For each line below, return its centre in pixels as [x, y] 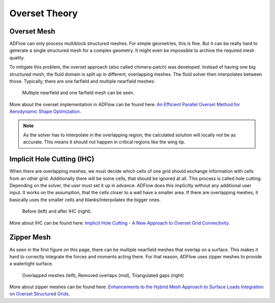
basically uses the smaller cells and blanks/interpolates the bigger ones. [85, 200]
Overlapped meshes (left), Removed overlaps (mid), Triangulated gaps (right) [103, 275]
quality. [17, 57]
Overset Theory [44, 13]
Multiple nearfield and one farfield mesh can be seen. [78, 93]
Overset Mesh [32, 31]
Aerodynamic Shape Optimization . [45, 111]
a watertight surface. [31, 264]
